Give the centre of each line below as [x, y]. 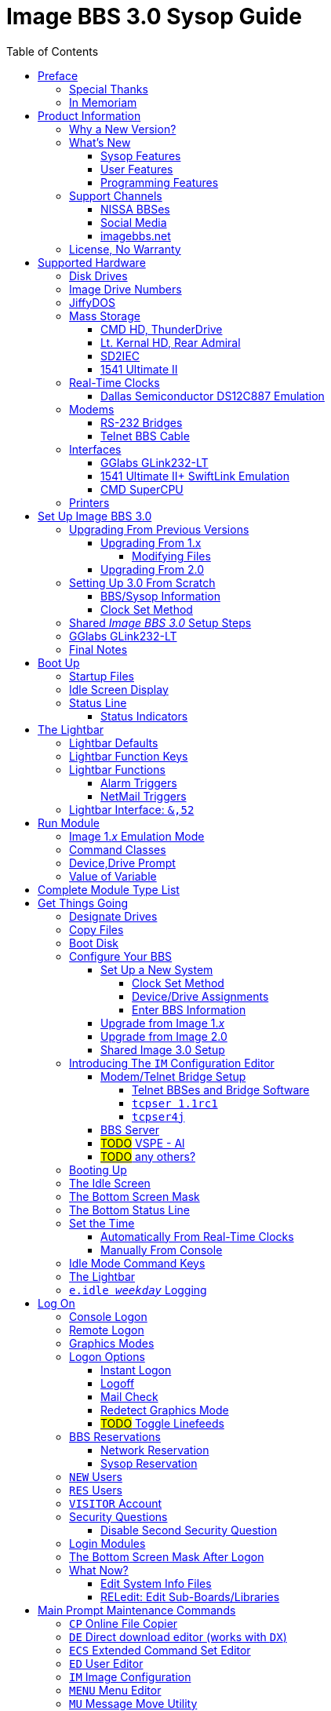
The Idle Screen [110, 1183]
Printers [89, 502]
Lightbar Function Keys [129, 756]
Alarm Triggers [139, 783]
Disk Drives [98, 275]
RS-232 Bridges [142, 422]
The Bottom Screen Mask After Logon [167, 1556]
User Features [137, 169]
